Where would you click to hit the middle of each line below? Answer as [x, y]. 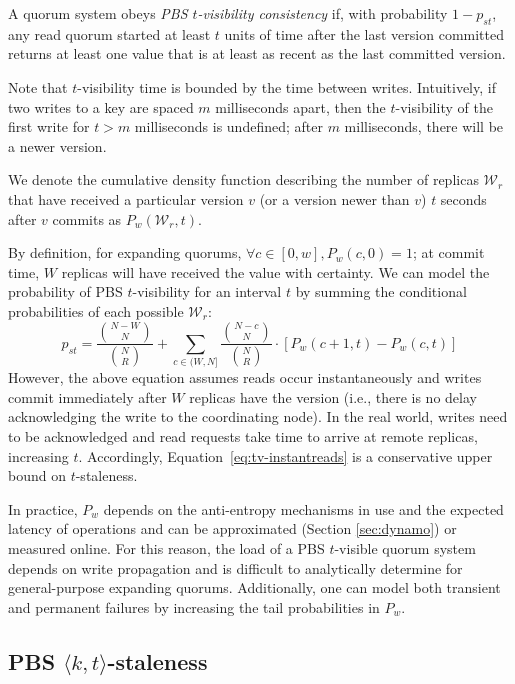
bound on [37, 475]
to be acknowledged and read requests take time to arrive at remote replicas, [243, 436]
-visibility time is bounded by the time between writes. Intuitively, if [286, 86]
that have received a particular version [126, 198]
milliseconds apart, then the [300, 106]
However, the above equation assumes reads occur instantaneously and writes [245, 377]
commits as [87, 218]
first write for [49, 126]
